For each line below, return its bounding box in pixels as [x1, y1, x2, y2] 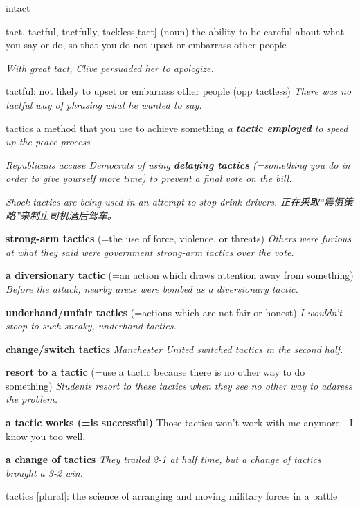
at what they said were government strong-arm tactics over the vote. [6, 244, 294, 259]
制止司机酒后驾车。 [29, 208, 117, 222]
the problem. [6, 392, 57, 406]
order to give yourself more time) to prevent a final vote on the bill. [6, 171, 292, 185]
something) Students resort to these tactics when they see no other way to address [6, 378, 352, 392]
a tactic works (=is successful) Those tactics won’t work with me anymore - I [6, 415, 353, 430]
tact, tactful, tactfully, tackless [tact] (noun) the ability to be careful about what [6, 24, 345, 38]
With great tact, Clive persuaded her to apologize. [6, 60, 214, 75]
